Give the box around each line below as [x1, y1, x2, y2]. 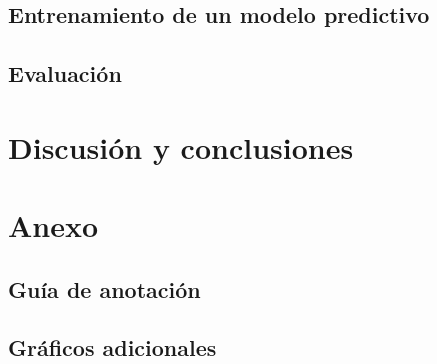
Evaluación [8, 58, 122, 89]
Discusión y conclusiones [8, 126, 354, 167]
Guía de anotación [8, 273, 201, 304]
